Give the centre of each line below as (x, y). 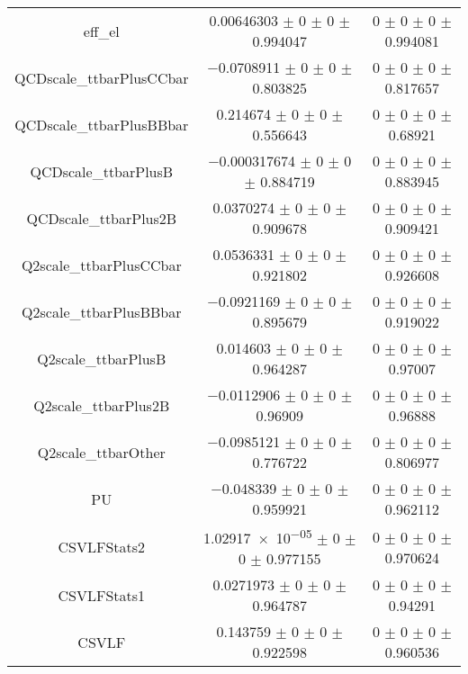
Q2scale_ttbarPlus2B (102, 405)
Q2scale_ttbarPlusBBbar (102, 311)
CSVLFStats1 (102, 595)
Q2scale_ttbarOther (101, 452)
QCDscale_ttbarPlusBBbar (102, 124)
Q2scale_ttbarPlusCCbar (101, 265)
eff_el (101, 31)
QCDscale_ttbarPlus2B (102, 218)
